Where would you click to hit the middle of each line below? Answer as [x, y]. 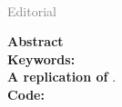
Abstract [36, 41]
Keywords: [41, 58]
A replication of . [62, 77]
